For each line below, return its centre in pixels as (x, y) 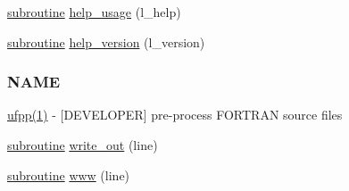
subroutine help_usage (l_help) (94, 12)
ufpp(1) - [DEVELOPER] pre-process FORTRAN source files (175, 115)
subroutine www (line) (69, 174)
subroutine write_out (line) (83, 145)
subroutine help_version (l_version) (106, 42)
